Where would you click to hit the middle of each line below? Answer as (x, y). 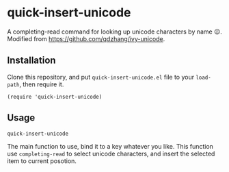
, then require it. (42, 84)
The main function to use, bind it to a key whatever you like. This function (110, 146)
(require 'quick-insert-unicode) (55, 97)
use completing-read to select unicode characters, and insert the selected (111, 153)
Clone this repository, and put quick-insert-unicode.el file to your (101, 77)
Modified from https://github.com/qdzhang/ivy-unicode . (86, 38)
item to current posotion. (42, 161)
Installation (31, 61)
